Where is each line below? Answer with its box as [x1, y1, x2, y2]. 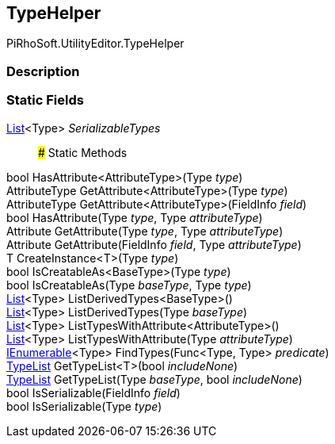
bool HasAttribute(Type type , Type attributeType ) [6, 210, 263, 224]
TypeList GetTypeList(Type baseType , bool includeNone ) [6, 372, 303, 386]
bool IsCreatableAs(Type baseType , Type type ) [6, 277, 252, 292]
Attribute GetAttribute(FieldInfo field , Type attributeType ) [6, 237, 302, 251]
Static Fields [6, 92, 84, 109]
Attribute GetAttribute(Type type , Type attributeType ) [6, 224, 284, 238]
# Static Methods [38, 145, 128, 159]
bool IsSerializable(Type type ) [6, 399, 162, 413]
